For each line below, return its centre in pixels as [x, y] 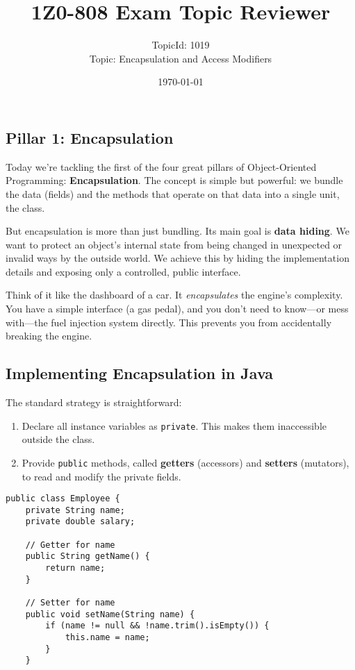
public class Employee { [63, 499]
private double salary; [80, 522]
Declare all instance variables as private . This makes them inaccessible [174, 425]
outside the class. [58, 439]
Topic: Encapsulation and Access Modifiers [181, 58]
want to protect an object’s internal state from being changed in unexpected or [174, 244]
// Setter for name [70, 603]
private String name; [75, 510]
